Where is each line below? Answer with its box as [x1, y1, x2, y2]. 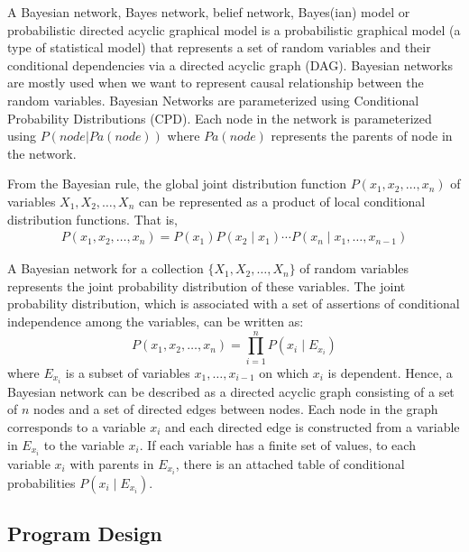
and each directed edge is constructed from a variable [165, 417, 460, 436]
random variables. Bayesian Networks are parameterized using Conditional [7, 90, 419, 109]
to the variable [43, 435, 124, 454]
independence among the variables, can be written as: [7, 311, 304, 330]
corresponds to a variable [7, 417, 146, 436]
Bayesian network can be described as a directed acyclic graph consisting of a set [7, 382, 455, 400]
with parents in [69, 454, 154, 473]
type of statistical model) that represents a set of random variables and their [7, 38, 431, 57]
